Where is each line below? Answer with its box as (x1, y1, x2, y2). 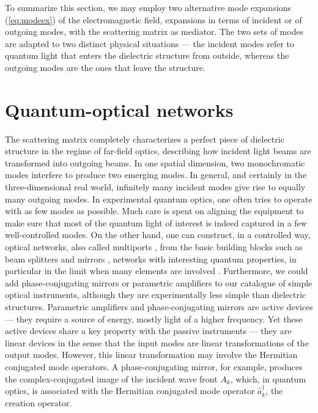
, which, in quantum (230, 372, 306, 385)
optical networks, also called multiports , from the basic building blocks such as (5, 240, 303, 253)
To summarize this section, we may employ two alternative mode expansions (5, 1, 291, 13)
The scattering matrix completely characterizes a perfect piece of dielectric (5, 132, 284, 145)
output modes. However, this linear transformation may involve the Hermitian (5, 348, 298, 361)
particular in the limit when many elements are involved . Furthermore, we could (5, 264, 308, 277)
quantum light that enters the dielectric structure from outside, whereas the (5, 49, 289, 62)
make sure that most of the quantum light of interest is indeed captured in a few (5, 216, 307, 229)
